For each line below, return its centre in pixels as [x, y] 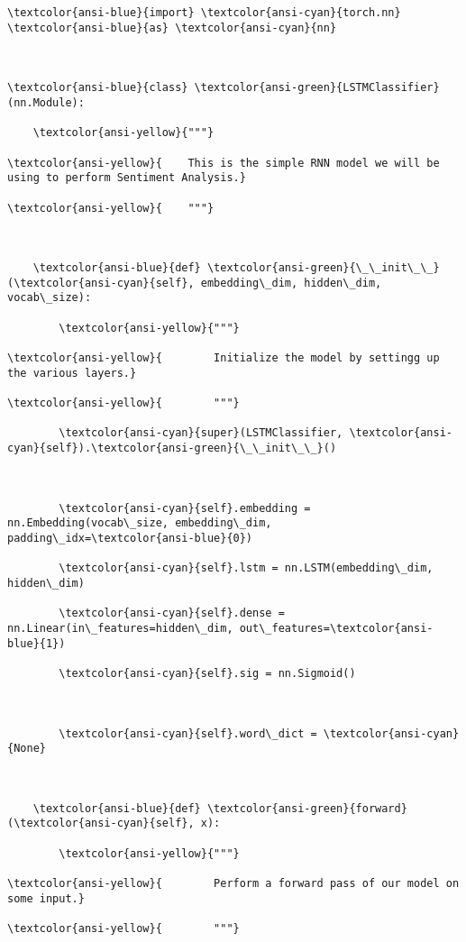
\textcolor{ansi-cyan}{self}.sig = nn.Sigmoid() [207, 673]
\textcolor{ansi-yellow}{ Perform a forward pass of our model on [233, 884]
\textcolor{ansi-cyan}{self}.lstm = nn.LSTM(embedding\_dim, [246, 568]
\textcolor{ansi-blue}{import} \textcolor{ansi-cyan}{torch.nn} [204, 13]
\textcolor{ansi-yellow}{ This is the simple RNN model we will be [224, 163]
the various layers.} [72, 373]
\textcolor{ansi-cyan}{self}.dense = [172, 613]
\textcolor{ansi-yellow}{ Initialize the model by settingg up [224, 358]
